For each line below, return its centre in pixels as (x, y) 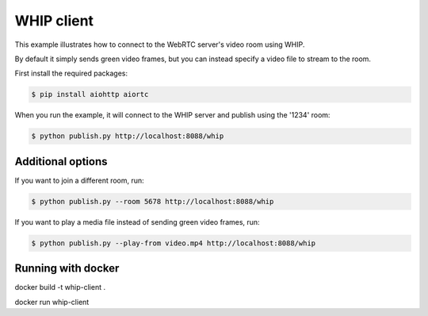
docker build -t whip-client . (60, 287)
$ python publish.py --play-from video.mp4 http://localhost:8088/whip (174, 243)
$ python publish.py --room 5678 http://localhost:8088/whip (153, 201)
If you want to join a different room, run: (79, 180)
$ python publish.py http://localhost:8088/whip (128, 136)
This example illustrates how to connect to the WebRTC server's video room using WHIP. (160, 44)
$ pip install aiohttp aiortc (90, 94)
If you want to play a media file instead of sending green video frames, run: (138, 222)
